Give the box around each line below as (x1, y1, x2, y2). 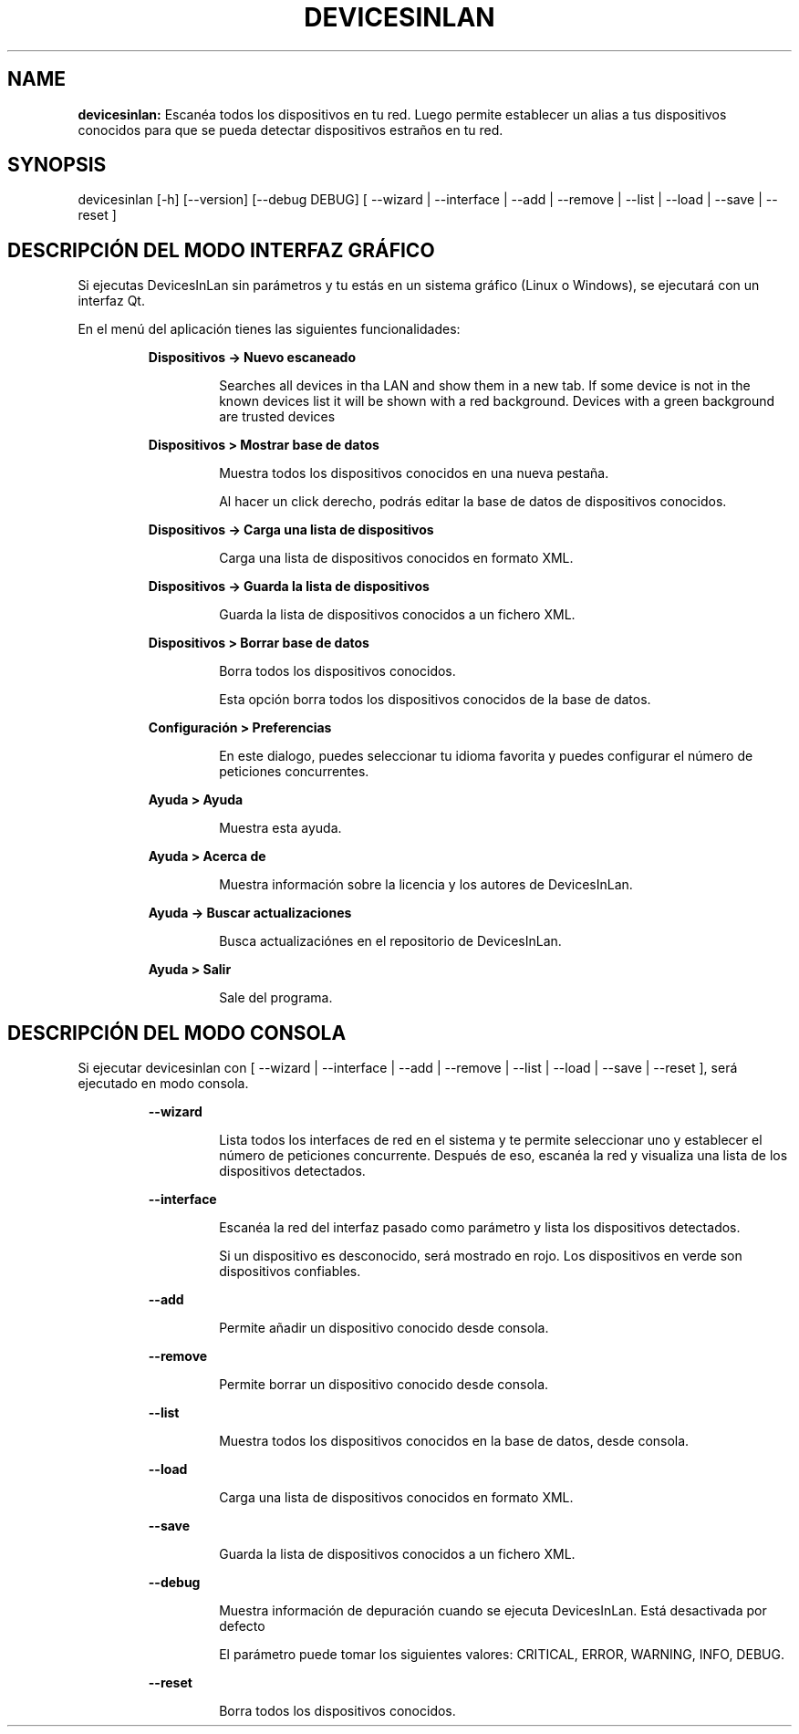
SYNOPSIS (7, 153, 107, 177)
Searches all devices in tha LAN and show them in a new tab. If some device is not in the (219, 378, 751, 394)
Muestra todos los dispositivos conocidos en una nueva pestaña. (219, 465, 609, 482)
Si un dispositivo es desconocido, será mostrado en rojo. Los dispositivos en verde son (219, 1248, 742, 1264)
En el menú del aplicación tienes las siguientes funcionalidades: (78, 321, 461, 337)
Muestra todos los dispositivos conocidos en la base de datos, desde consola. (219, 1433, 690, 1449)
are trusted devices (219, 409, 336, 425)
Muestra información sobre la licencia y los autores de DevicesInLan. (219, 877, 633, 893)
